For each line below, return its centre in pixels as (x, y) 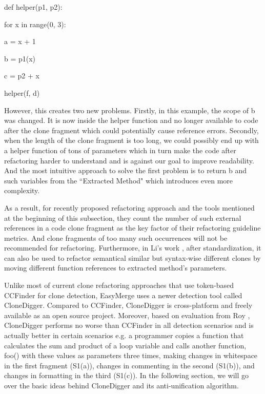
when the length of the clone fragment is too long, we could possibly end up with (131, 140)
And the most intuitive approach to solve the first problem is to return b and (126, 170)
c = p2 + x (22, 76)
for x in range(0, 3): (35, 24)
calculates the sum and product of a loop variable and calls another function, (125, 345)
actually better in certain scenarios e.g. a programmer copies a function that (124, 335)
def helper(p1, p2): (33, 7)
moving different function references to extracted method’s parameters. (116, 268)
